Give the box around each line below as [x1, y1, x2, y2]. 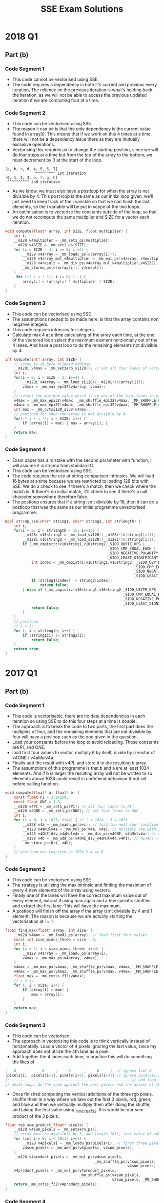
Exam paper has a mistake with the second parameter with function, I [12, 457, 152, 463]
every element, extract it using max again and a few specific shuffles [12, 898, 151, 904]
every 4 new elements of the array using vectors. [12, 887, 111, 893]
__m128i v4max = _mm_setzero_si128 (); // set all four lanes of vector [14, 366, 163, 371]
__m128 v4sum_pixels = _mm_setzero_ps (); [14, 1127, 99, 1132]
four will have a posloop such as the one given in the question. [12, 733, 138, 739]
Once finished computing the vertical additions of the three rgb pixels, [12, 1091, 153, 1097]
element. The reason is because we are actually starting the [12, 914, 133, 919]
